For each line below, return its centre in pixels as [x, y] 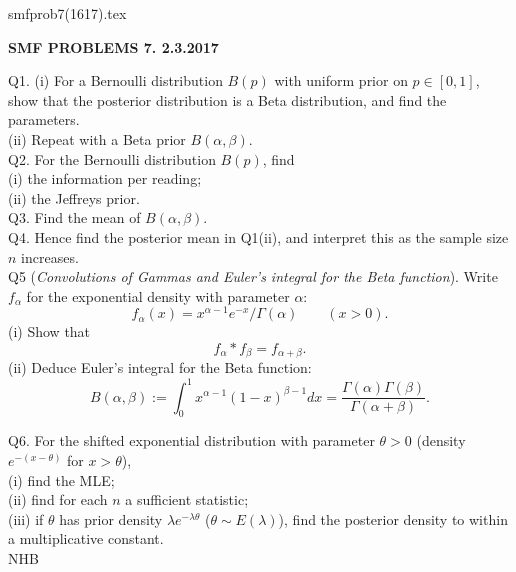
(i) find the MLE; [61, 479]
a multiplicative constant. [86, 538]
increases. [50, 256]
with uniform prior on [341, 80]
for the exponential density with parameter [158, 295]
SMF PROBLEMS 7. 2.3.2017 [113, 46]
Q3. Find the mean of [74, 217]
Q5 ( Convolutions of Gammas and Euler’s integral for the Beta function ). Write [253, 276]
